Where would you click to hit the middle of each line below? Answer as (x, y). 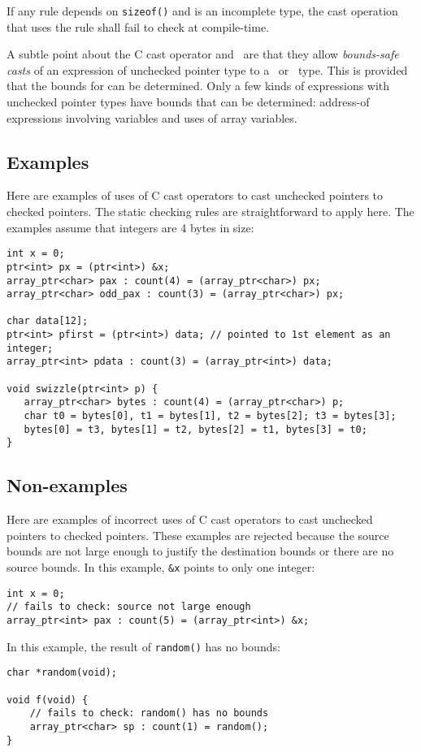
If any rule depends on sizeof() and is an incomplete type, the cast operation (202, 11)
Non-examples (67, 485)
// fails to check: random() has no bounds (149, 713)
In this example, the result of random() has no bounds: (143, 646)
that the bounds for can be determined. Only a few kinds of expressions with (198, 86)
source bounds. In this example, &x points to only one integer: (161, 567)
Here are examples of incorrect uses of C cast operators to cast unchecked (190, 519)
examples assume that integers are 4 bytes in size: (130, 227)
